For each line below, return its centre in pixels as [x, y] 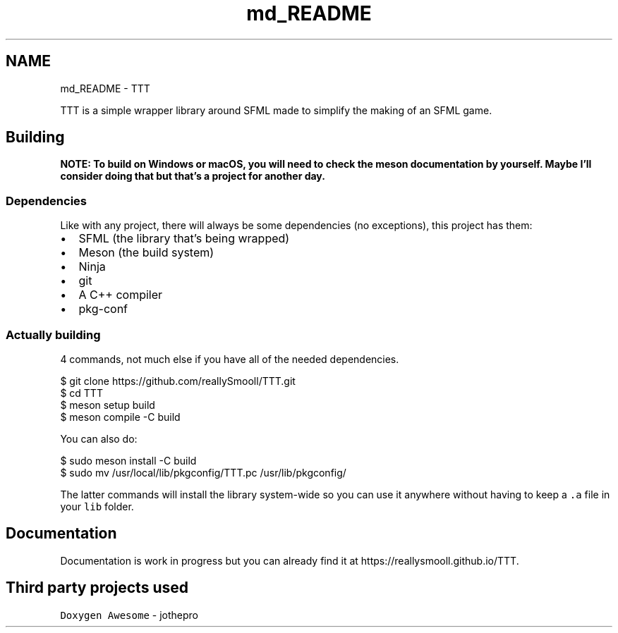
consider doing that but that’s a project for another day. [193, 176]
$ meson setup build [108, 405]
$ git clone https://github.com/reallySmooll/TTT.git [178, 381]
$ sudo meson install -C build [128, 460]
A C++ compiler [121, 295]
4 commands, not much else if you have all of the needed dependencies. [230, 359]
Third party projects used [97, 588]
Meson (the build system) [146, 253]
